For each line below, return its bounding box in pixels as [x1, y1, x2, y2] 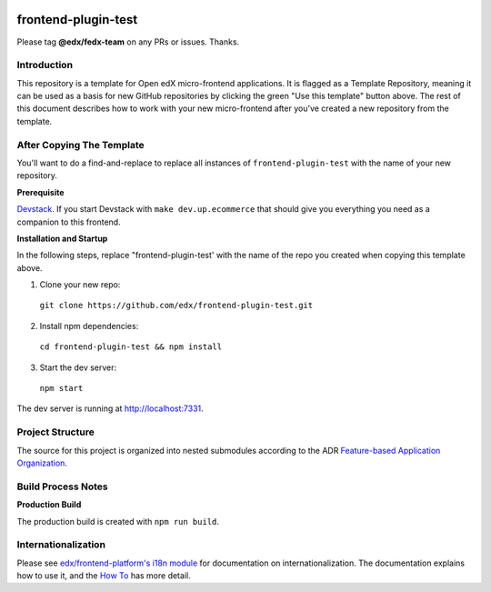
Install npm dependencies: [39, 320, 139, 331]
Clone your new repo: [39, 279, 121, 290]
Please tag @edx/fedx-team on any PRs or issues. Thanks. [16, 36, 240, 47]
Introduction [16, 59, 73, 72]
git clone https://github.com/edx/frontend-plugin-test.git [39, 300, 314, 311]
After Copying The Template [16, 138, 145, 151]
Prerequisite [16, 186, 65, 197]
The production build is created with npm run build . [16, 516, 220, 527]
